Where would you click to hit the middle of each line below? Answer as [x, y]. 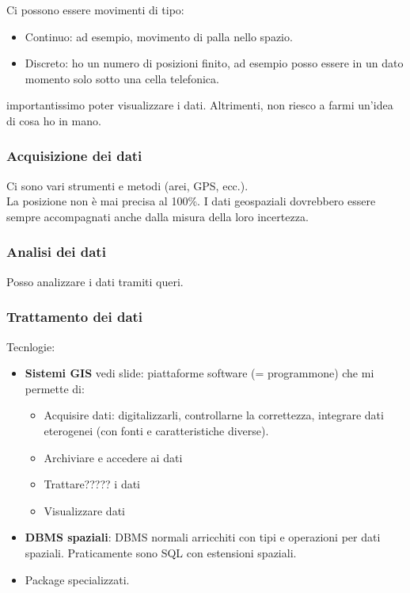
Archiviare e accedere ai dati [113, 457]
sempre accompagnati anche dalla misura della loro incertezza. [158, 216]
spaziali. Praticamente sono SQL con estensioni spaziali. [161, 552]
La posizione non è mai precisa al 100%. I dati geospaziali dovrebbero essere [191, 201]
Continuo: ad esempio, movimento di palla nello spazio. [159, 36]
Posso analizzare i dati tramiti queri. [95, 281]
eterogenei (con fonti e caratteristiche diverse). [156, 430]
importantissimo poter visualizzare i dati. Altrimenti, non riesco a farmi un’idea [200, 105]
